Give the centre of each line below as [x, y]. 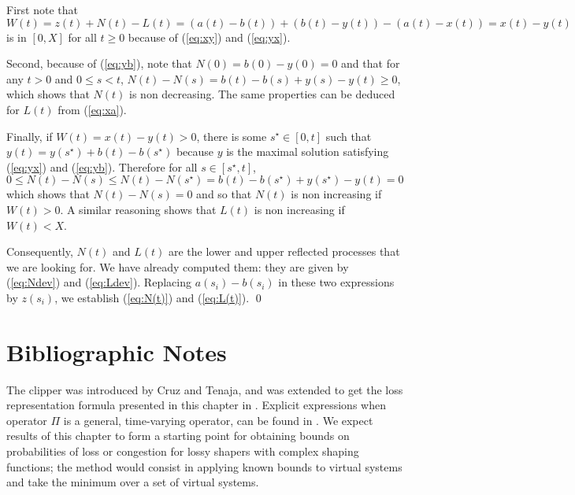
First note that [42, 9]
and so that [224, 194]
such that [349, 136]
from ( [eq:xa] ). [92, 109]
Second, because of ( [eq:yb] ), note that [99, 63]
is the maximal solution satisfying [308, 151]
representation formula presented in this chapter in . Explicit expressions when [196, 405]
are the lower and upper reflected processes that [284, 251]
